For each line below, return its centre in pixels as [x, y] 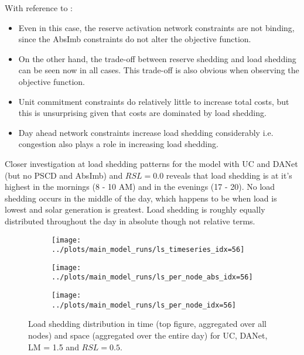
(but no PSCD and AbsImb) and [64, 175]
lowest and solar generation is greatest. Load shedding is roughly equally [135, 209]
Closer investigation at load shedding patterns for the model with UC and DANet [151, 163]
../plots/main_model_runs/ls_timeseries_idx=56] [148, 250]
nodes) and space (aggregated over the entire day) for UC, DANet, [148, 335]
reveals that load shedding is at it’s [229, 175]
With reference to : [39, 8]
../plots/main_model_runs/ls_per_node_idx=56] [144, 305]
